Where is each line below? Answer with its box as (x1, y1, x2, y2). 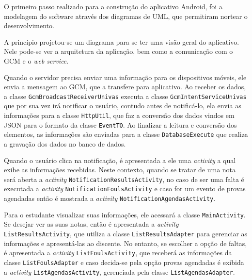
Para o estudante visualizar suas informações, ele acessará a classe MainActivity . (4, 209, 246, 219)
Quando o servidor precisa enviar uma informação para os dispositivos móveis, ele (4, 72, 247, 82)
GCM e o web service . (4, 55, 69, 66)
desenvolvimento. (4, 20, 54, 31)
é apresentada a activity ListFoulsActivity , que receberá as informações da (4, 247, 232, 258)
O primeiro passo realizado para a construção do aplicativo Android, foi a (4, 1, 222, 11)
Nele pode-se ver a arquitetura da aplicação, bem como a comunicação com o (4, 46, 233, 56)
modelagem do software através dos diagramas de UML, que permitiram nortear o (4, 11, 248, 21)
